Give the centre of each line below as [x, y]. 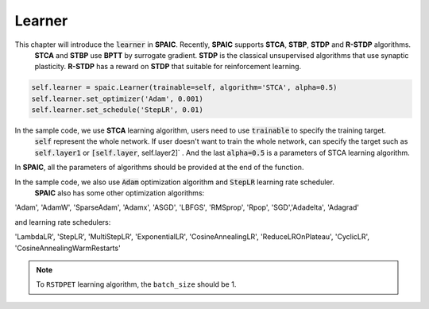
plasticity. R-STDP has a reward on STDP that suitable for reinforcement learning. [168, 67]
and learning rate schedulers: [63, 222]
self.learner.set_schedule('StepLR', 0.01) [118, 110]
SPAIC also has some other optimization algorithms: [120, 193]
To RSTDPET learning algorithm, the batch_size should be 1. [136, 284]
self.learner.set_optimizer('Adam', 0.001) [118, 98]
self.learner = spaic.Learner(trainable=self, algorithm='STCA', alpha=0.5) [184, 88]
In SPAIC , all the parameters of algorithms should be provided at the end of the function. [159, 168]
